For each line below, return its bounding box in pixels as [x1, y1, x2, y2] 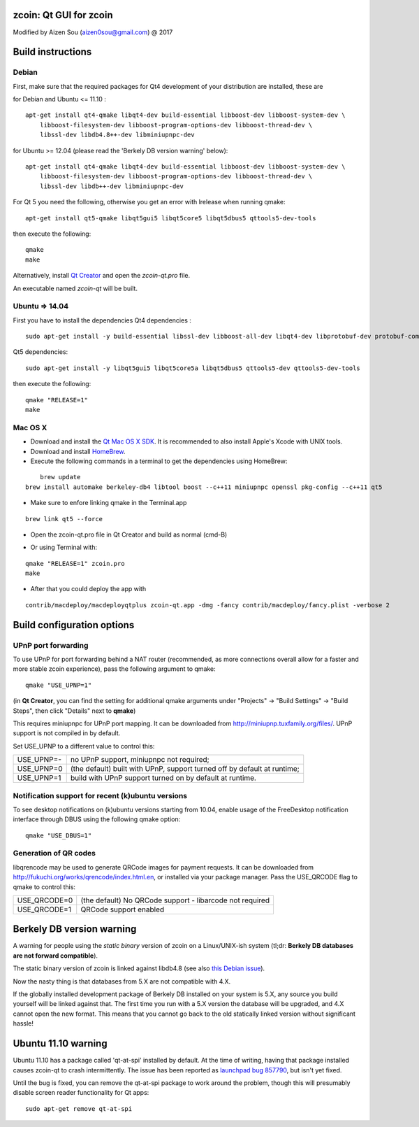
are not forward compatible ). [13, 951, 98, 960]
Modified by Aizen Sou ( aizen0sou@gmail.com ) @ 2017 [13, 28, 173, 36]
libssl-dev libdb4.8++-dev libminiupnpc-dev [39, 131, 195, 139]
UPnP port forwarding [13, 640, 89, 650]
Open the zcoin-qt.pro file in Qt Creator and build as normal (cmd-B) [30, 530, 228, 539]
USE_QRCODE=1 [17, 905, 71, 914]
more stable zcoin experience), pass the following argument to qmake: [13, 665, 216, 673]
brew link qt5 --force [25, 515, 103, 523]
